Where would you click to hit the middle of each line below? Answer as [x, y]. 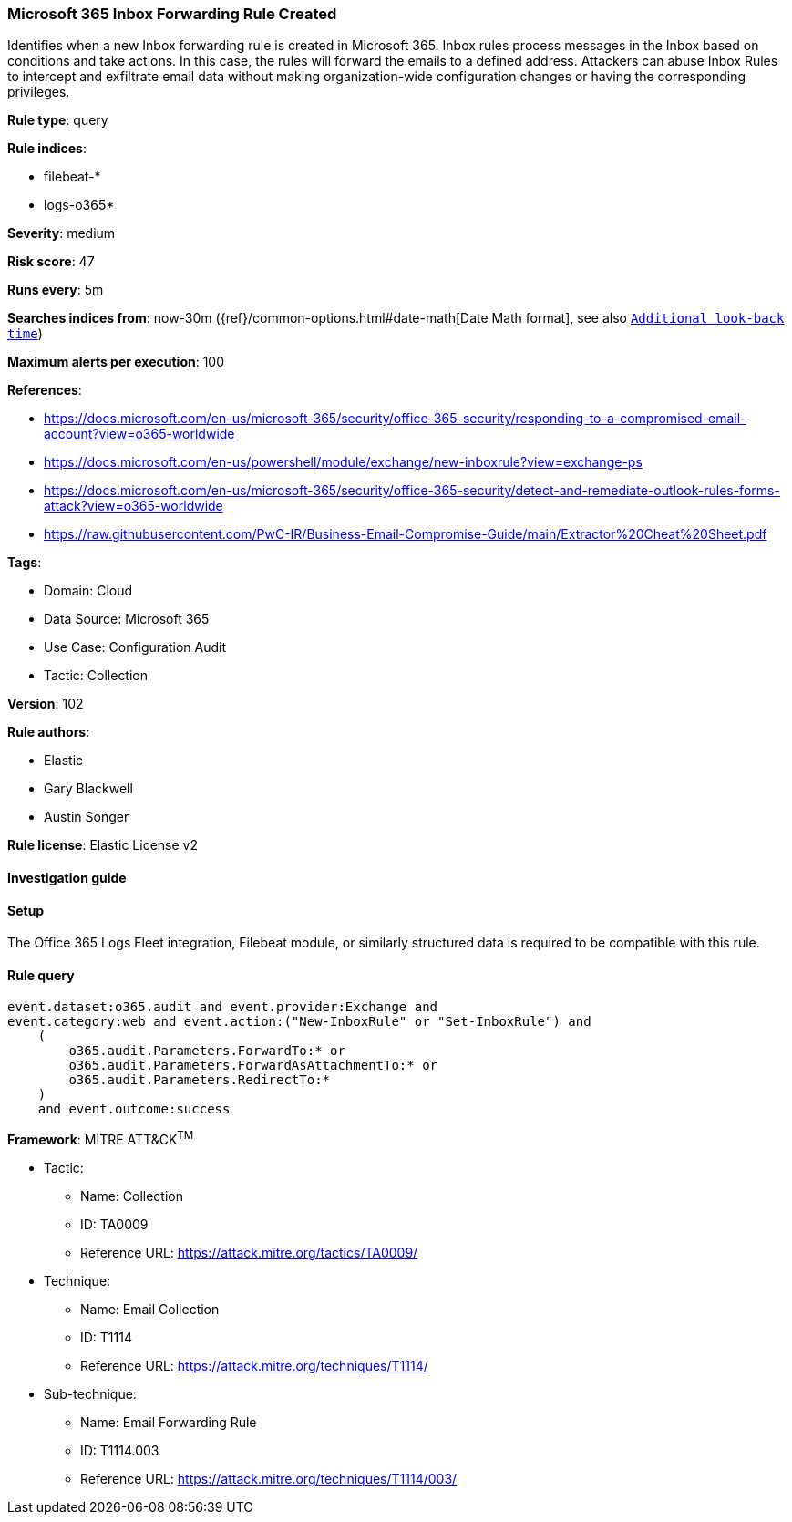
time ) [25, 334]
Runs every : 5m [56, 290]
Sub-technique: [90, 1394]
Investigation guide [67, 877]
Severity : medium [62, 233]
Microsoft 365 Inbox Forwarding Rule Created [172, 14]
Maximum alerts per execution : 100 [116, 362]
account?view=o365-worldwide [139, 434]
